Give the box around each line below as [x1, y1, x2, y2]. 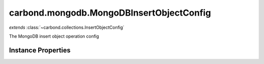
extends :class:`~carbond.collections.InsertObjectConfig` [9, 24, 125, 30]
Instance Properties [9, 46, 71, 54]
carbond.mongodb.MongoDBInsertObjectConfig [9, 7, 211, 18]
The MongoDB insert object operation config [9, 33, 99, 39]
